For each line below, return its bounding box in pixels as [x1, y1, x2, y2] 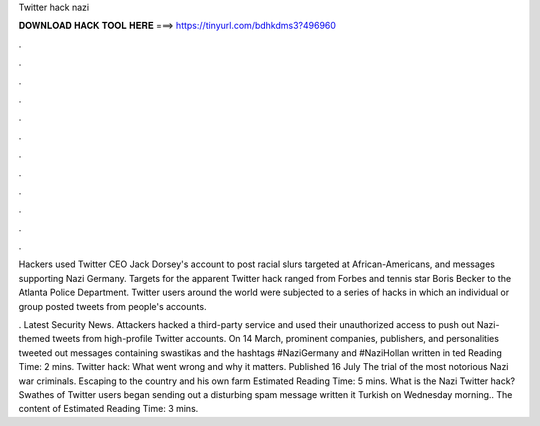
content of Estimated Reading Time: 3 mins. [18, 403, 199, 415]
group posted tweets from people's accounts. [18, 300, 207, 312]
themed [18, 333, 51, 345]
